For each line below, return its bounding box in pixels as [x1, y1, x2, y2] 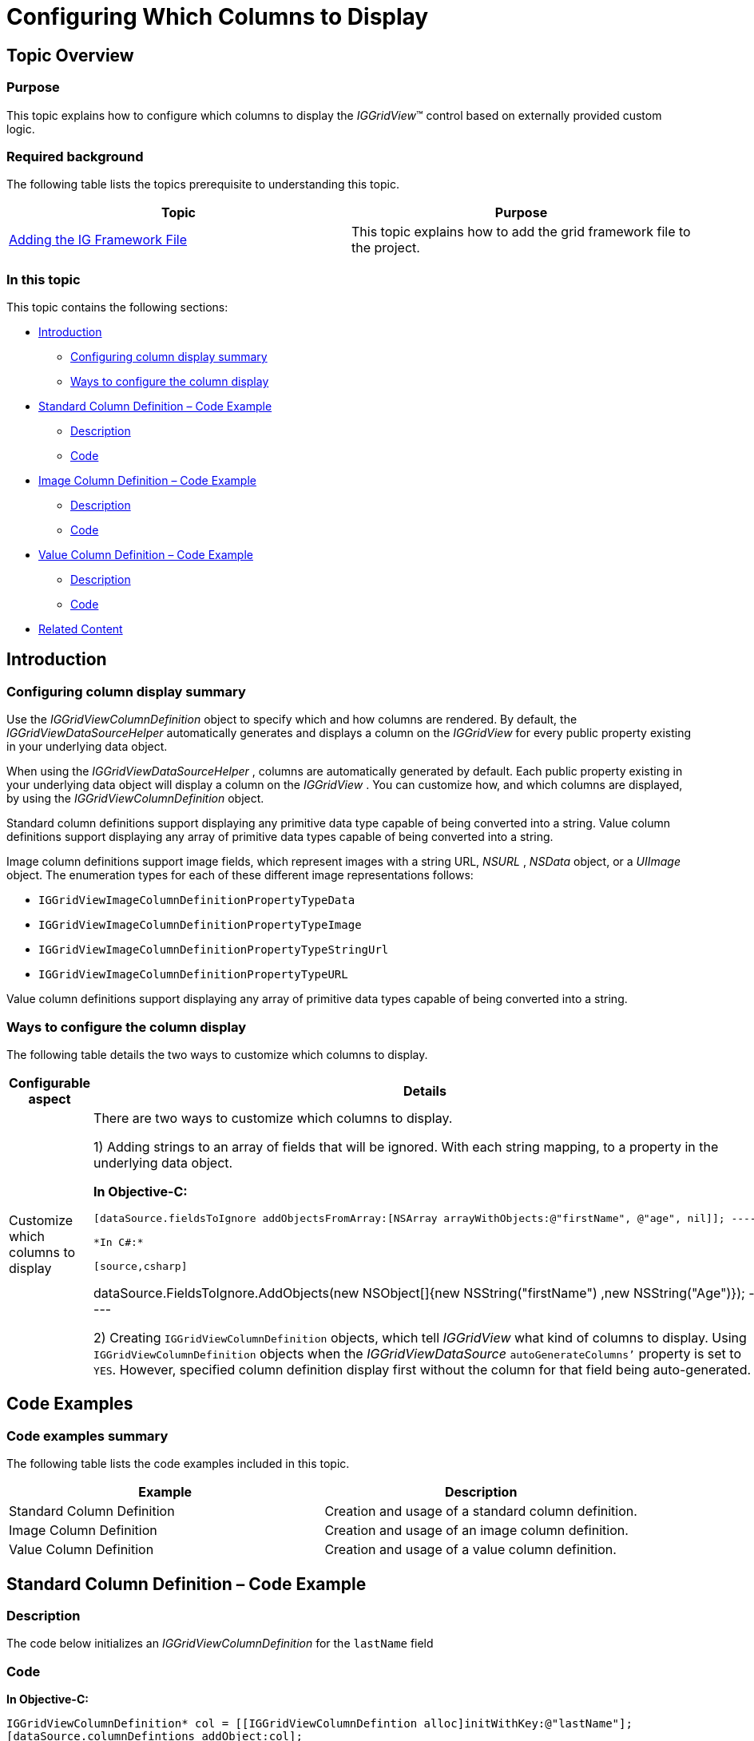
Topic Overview [6, 45, 134, 65]
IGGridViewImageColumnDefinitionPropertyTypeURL [38, 968, 348, 982]
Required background [6, 148, 144, 165]
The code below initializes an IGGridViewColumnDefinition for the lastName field [6, 1636, 434, 1651]
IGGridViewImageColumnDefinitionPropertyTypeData [38, 894, 355, 907]
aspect [28, 1091, 71, 1108]
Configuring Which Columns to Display [6, 3, 429, 30]
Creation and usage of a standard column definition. [324, 1503, 637, 1520]
